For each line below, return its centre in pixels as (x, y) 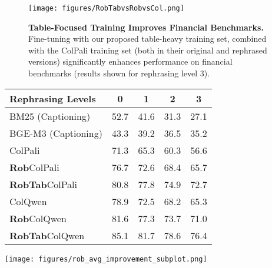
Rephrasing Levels (53, 98)
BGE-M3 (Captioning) (56, 133)
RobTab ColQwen (47, 235)
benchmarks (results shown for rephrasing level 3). (119, 73)
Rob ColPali (34, 167)
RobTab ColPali (44, 184)
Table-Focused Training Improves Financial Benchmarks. (146, 27)
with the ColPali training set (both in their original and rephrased (148, 50)
